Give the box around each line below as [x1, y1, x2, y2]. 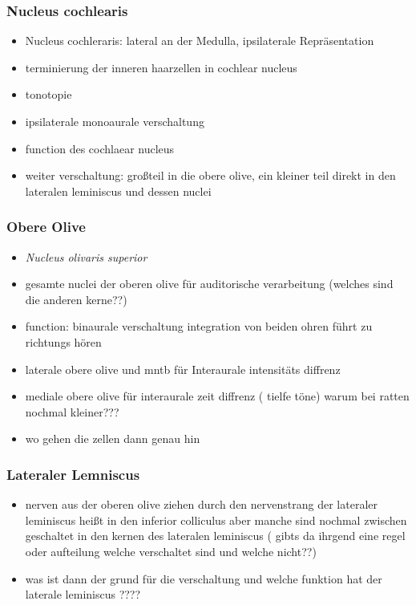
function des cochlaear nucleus [25, 140, 175, 156]
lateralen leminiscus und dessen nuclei [25, 182, 212, 199]
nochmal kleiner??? [25, 403, 119, 420]
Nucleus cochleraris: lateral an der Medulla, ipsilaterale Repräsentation [25, 32, 374, 49]
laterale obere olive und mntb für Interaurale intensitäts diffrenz [25, 360, 341, 377]
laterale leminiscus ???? [25, 586, 141, 603]
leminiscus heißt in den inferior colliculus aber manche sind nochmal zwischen [25, 511, 407, 528]
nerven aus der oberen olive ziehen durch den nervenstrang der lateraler [25, 496, 378, 513]
